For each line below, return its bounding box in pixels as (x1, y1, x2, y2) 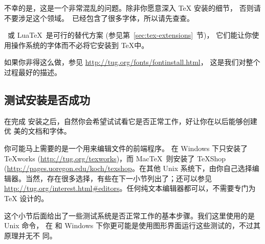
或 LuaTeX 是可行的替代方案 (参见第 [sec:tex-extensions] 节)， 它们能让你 (7, 30, 252, 40)
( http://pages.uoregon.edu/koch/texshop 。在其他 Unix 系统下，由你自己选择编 (4, 163, 259, 174)
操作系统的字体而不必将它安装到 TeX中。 (11, 39, 149, 50)
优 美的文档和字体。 (4, 126, 71, 136)
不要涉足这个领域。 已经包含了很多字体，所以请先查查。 (4, 12, 194, 23)
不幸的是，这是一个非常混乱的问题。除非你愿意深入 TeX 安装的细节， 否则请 (4, 3, 261, 13)
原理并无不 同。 (4, 230, 57, 240)
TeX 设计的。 (4, 192, 49, 203)
